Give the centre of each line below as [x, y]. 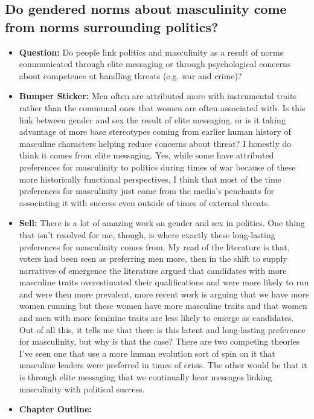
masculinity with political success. [82, 388]
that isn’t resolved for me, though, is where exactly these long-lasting [147, 234]
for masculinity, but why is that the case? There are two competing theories [159, 341]
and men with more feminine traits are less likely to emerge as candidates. [156, 318]
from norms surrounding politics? [112, 26]
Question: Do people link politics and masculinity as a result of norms [151, 52]
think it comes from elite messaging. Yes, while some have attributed [146, 155]
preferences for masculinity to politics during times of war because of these [157, 167]
